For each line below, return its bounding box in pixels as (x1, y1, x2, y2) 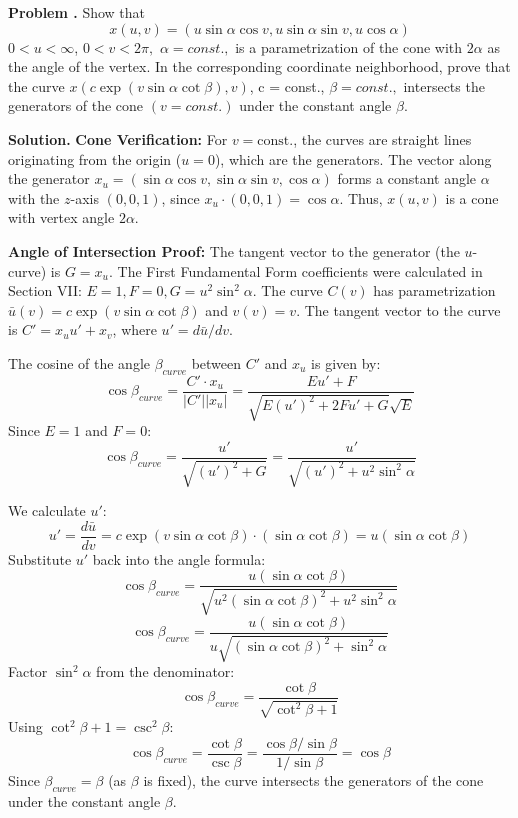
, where (112, 319, 157, 340)
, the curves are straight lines (293, 128, 472, 149)
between (191, 352, 242, 373)
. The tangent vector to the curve (296, 299, 501, 320)
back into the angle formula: (92, 548, 266, 569)
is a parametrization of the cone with (235, 36, 463, 57)
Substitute (8, 548, 72, 569)
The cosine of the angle (8, 352, 151, 373)
